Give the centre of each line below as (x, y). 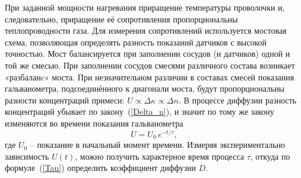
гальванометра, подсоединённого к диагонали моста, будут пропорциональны (145, 88)
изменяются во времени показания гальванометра (94, 123)
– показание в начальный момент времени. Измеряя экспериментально (158, 145)
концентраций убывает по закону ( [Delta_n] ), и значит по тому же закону (140, 111)
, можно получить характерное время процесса (159, 156)
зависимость (27, 156)
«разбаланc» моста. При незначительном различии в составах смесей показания (150, 77)
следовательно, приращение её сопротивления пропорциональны (121, 19)
